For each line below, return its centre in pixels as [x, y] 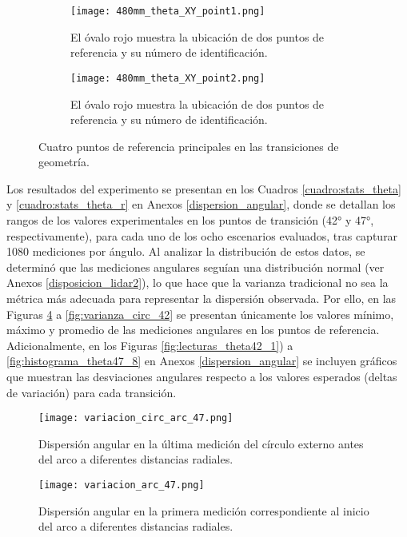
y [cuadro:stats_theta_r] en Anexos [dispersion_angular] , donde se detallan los [201, 204]
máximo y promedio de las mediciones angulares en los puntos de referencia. [193, 330]
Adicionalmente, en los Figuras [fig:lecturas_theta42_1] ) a [150, 345]
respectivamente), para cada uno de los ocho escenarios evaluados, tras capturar [202, 235]
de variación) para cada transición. [92, 392]
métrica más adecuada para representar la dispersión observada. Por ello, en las [202, 298]
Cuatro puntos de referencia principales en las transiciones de [189, 146]
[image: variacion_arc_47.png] [122, 485]
